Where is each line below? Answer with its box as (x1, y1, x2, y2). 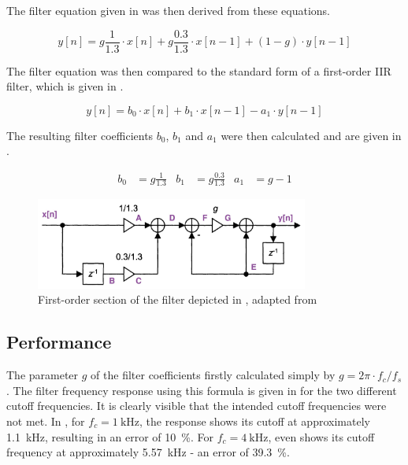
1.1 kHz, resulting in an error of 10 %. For (6, 428, 213, 445)
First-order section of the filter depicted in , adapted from (38, 291, 317, 308)
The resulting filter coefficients (6, 127, 154, 143)
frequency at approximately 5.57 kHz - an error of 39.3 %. (6, 444, 290, 460)
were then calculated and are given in (221, 127, 402, 143)
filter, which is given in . (6, 78, 124, 94)
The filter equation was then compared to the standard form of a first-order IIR (6, 62, 391, 79)
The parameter (6, 367, 79, 383)
